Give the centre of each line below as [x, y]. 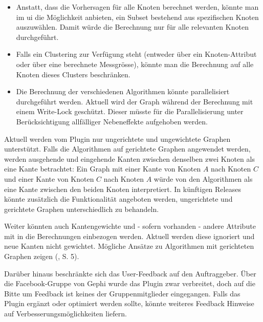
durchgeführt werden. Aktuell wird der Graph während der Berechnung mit [135, 101]
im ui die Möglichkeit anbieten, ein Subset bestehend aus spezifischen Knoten [137, 17]
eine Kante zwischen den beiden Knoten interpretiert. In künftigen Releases [123, 189]
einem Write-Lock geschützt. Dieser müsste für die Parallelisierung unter [130, 111]
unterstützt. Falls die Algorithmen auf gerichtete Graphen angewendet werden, [127, 149]
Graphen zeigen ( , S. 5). [42, 256]
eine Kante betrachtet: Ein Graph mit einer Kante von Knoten [103, 169]
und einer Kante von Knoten [49, 178]
